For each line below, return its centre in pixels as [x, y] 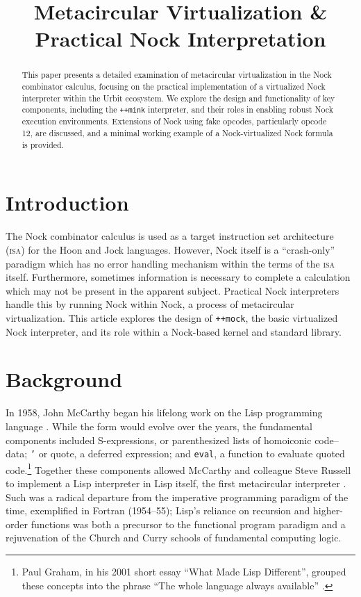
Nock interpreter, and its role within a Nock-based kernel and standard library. [174, 331]
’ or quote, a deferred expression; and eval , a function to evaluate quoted [187, 453]
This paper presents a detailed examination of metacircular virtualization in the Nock [177, 75]
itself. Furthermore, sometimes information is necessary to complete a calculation [178, 277]
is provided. [43, 144]
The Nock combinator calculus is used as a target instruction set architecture [170, 236]
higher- [328, 510]
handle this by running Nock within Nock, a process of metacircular [150, 304]
